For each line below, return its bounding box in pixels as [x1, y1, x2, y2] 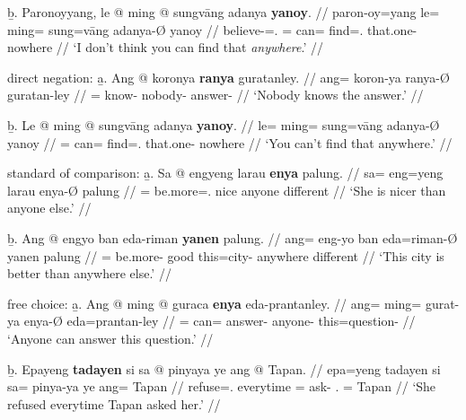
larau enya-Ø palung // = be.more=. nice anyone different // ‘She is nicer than [7, 180, 446, 199]
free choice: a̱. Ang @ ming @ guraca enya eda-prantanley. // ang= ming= [7, 293, 422, 312]
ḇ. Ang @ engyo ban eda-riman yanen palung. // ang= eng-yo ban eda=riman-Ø [7, 228, 458, 247]
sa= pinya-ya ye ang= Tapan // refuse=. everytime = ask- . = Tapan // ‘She [7, 377, 436, 396]
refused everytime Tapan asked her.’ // [7, 394, 221, 413]
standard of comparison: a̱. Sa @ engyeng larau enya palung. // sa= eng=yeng [7, 163, 444, 182]
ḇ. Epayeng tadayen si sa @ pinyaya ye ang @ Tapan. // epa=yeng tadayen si [7, 359, 441, 378]
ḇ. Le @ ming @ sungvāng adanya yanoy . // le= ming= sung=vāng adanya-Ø [7, 115, 440, 134]
